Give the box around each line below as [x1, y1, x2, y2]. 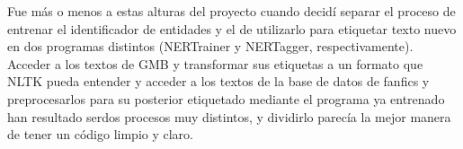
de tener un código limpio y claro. [7, 125, 193, 144]
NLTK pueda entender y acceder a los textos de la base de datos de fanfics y [7, 72, 430, 91]
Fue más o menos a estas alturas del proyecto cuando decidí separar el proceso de [7, 2, 456, 20]
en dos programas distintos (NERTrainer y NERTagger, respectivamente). [7, 37, 414, 56]
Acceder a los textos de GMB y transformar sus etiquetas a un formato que [7, 54, 423, 73]
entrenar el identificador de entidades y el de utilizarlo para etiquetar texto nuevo [7, 19, 457, 38]
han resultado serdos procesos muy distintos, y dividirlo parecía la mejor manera [7, 107, 451, 126]
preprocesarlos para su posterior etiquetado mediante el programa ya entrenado [7, 89, 445, 108]
